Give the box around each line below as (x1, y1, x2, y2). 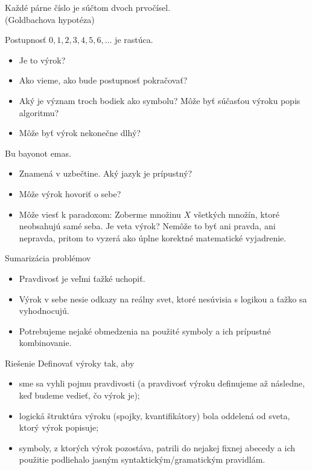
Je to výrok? (19, 53, 66, 66)
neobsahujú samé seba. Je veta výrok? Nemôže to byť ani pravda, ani (19, 220, 276, 232)
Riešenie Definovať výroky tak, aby (5, 356, 135, 369)
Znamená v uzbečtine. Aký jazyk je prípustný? (19, 167, 193, 180)
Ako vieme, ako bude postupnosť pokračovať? (19, 74, 188, 86)
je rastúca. (115, 33, 153, 46)
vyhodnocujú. (19, 304, 69, 317)
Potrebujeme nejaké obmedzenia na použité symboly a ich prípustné (19, 324, 271, 337)
